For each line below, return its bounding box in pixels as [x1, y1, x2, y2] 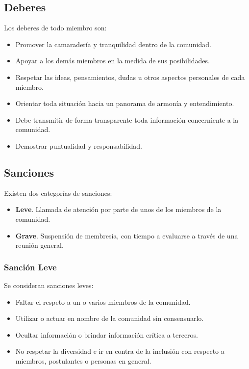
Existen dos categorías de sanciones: [4, 187, 112, 198]
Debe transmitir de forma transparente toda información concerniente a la [15, 114, 239, 125]
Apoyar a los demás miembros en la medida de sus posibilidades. [15, 55, 210, 66]
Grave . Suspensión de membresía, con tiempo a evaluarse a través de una [15, 230, 238, 240]
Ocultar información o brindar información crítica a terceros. [15, 329, 198, 340]
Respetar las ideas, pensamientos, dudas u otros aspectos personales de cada [15, 72, 245, 82]
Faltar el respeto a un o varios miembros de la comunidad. [15, 296, 191, 307]
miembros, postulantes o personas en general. [15, 355, 151, 366]
